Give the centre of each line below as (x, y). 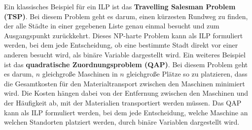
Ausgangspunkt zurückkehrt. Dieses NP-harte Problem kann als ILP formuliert (124, 35)
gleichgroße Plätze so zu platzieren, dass (187, 74)
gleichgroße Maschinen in (80, 74)
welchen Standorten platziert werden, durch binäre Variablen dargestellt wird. (122, 122)
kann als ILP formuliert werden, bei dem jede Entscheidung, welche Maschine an (126, 112)
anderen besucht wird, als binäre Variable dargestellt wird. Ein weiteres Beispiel (125, 54)
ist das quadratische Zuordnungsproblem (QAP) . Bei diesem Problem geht (126, 64)
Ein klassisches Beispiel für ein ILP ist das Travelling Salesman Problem (120, 6)
